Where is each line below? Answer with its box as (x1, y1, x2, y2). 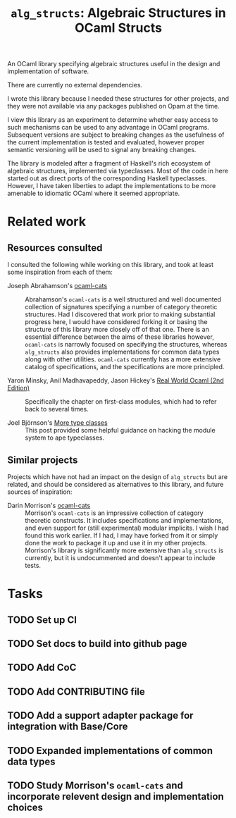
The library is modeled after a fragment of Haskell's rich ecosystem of (7, 159, 211, 168)
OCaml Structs (75, 20, 162, 36)
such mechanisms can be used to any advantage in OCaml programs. (7, 123, 209, 132)
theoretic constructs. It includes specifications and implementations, (25, 516, 224, 524)
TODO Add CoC (7, 662, 77, 674)
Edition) (7, 384, 30, 392)
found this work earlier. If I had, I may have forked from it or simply (25, 531, 218, 540)
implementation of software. (7, 67, 89, 75)
